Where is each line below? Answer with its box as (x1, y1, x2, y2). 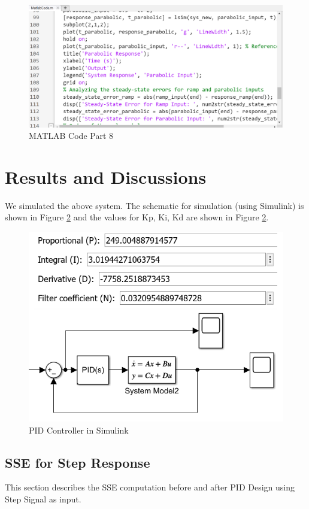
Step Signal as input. (5, 492, 81, 505)
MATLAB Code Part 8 (29, 129, 114, 142)
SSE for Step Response (5, 453, 150, 471)
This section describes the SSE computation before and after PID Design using (5, 481, 295, 493)
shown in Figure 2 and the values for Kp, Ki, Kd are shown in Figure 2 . (5, 211, 269, 223)
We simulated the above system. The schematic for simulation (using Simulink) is (5, 199, 304, 211)
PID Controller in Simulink (29, 423, 129, 436)
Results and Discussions (5, 164, 207, 189)
